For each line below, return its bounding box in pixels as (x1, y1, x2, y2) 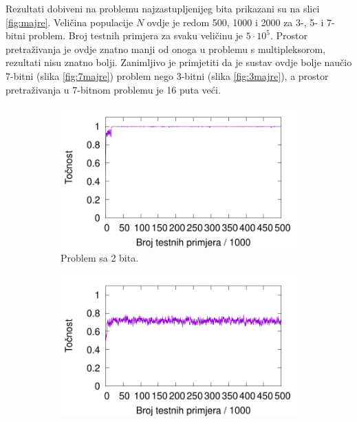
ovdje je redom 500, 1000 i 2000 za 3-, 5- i (147, 14, 324, 29)
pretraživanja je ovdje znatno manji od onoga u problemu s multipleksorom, (6, 41, 326, 56)
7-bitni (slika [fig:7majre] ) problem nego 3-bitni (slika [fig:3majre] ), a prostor (6, 68, 329, 83)
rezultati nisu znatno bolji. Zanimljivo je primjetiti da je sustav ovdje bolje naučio (6, 55, 352, 70)
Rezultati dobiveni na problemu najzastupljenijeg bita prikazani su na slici (6, 1, 320, 15)
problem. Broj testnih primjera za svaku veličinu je (28, 28, 244, 43)
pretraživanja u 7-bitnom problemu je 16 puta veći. (6, 82, 221, 96)
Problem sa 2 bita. (61, 251, 139, 265)
